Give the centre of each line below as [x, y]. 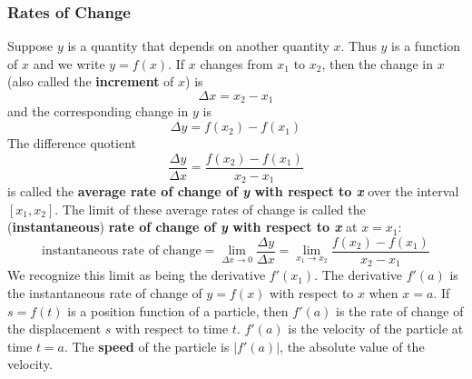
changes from [236, 63]
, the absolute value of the [352, 346]
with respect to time [172, 329]
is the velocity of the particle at [376, 329]
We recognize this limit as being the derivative [137, 275]
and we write [69, 63]
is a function [426, 46]
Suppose [30, 46]
